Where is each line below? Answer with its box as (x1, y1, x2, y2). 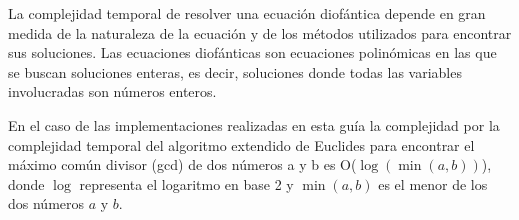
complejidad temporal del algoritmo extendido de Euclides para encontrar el (8, 134, 475, 155)
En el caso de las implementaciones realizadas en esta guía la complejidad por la (8, 114, 500, 135)
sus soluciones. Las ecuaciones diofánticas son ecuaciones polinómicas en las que (8, 42, 497, 63)
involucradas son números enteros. (8, 81, 217, 102)
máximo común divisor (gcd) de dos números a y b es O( (8, 154, 357, 175)
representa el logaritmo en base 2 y (79, 173, 294, 194)
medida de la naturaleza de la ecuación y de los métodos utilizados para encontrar (8, 22, 512, 43)
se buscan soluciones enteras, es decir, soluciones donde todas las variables (8, 61, 462, 82)
